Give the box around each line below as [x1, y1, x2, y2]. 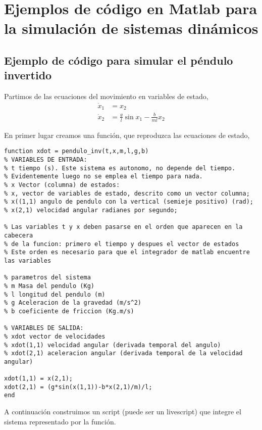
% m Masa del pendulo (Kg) [4, 282, 94, 290]
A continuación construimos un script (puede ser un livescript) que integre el [4, 406, 241, 417]
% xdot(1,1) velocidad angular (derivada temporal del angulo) [4, 341, 221, 349]
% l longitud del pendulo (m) [4, 291, 106, 298]
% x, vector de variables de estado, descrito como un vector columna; [4, 189, 250, 197]
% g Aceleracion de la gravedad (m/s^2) [4, 299, 142, 307]
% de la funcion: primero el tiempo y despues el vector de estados [4, 240, 239, 248]
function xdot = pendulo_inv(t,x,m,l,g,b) [4, 148, 149, 155]
